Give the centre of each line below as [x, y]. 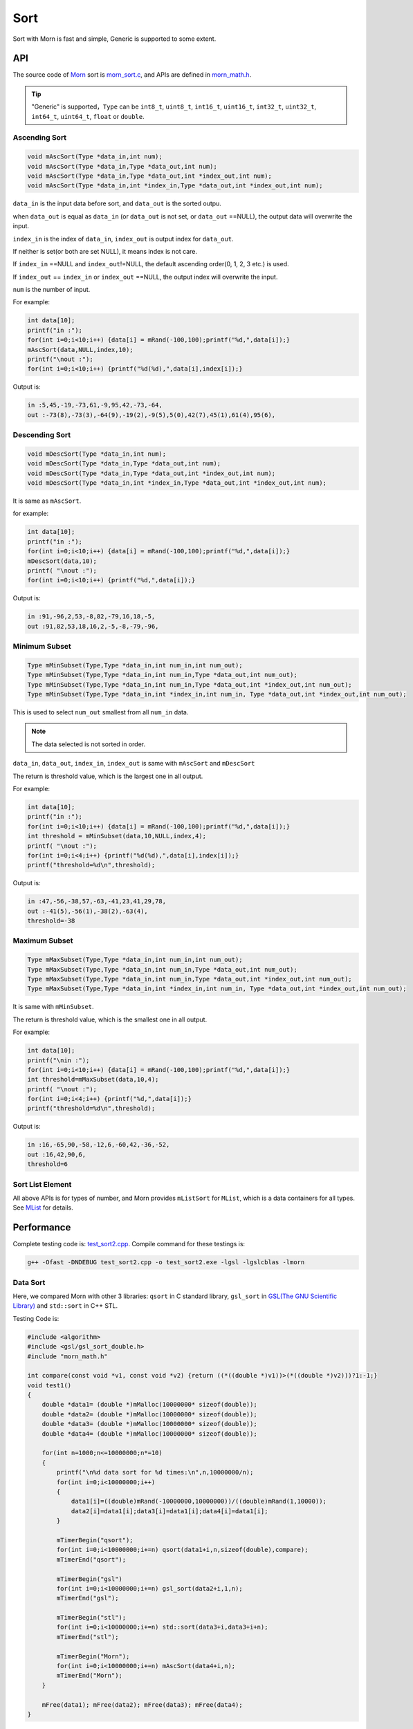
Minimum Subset [42, 647]
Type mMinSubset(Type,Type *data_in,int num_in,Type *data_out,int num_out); [162, 675]
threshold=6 [48, 1164]
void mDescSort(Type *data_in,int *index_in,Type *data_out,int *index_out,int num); [177, 483]
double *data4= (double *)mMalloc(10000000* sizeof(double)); [149, 1434]
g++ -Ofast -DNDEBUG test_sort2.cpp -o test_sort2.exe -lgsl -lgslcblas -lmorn [166, 1263]
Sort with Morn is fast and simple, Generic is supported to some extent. [114, 39]
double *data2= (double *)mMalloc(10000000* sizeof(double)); [149, 1414]
